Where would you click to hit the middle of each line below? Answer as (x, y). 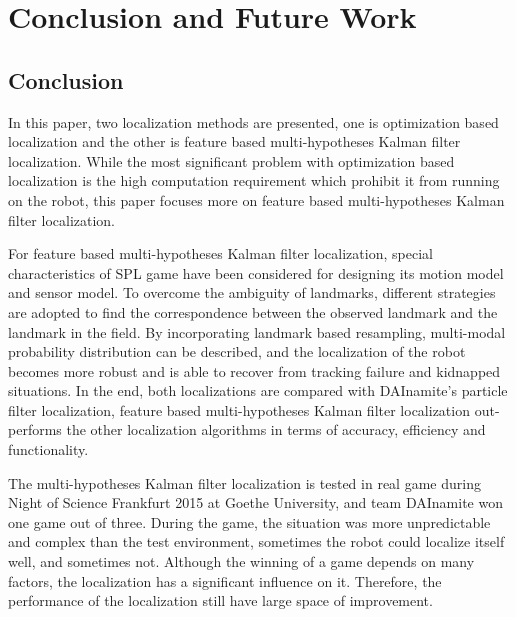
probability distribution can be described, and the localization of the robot (237, 351)
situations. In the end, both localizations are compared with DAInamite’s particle (258, 390)
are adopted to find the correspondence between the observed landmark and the (253, 311)
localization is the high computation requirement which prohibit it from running (254, 180)
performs (35, 429)
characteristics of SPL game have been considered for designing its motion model (256, 272)
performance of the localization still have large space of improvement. (220, 600)
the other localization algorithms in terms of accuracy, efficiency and (276, 429)
